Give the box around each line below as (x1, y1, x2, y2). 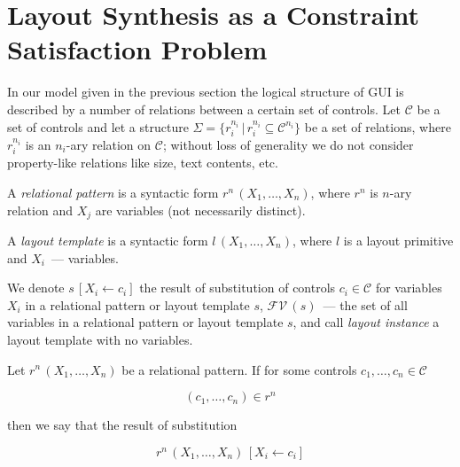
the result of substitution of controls (139, 278, 336, 297)
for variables (375, 278, 442, 297)
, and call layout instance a (292, 313, 440, 331)
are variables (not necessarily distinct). (95, 200, 306, 219)
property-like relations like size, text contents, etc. (7, 153, 278, 172)
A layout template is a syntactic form (7, 230, 208, 249)
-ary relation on (66, 135, 152, 153)
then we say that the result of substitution (7, 416, 238, 434)
